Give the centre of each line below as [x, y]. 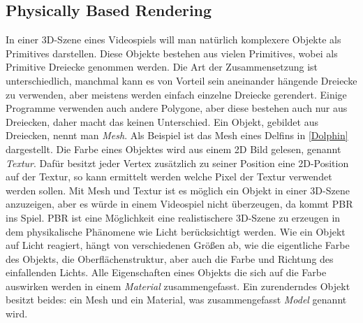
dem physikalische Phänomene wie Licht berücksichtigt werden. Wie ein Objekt [176, 231]
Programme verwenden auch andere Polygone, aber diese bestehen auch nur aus [177, 108]
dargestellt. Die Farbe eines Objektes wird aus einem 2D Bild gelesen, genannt [173, 149]
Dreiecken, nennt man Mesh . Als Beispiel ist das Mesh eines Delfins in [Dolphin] [177, 135]
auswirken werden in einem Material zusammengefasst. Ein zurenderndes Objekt [178, 286]
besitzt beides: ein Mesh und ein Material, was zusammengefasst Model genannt [176, 300]
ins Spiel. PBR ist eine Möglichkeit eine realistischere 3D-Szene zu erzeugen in [173, 217]
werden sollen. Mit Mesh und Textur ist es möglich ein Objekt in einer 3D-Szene [178, 190]
